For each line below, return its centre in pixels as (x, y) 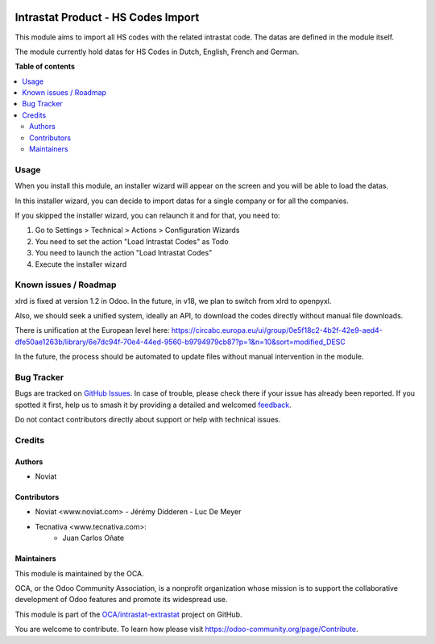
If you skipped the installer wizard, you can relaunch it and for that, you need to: (148, 215)
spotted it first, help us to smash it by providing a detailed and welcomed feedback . (153, 405)
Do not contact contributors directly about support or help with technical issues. (148, 420)
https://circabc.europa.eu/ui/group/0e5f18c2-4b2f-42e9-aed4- (277, 330)
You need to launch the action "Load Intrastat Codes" (124, 253)
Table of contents (45, 66)
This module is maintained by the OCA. (79, 573)
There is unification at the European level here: (92, 330)
